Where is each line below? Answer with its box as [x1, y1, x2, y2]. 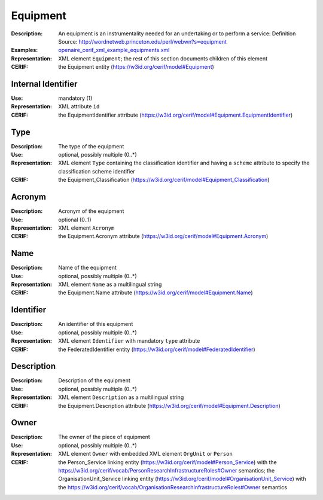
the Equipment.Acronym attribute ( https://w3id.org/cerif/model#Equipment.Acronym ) [58, 233, 269, 240]
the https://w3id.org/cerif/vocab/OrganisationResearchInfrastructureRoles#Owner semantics [58, 483, 287, 490]
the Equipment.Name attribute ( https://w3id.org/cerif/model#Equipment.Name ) [58, 289, 254, 296]
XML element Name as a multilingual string [58, 281, 162, 288]
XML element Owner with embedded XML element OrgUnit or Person [58, 450, 233, 458]
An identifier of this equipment [58, 321, 133, 328]
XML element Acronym [58, 224, 115, 231]
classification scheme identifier [58, 167, 136, 175]
